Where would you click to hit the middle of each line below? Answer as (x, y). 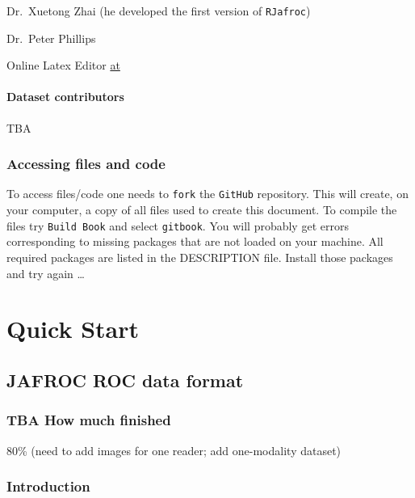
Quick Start (73, 329)
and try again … (46, 273)
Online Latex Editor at (63, 65)
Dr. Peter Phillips (51, 38)
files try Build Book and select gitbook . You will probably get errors (178, 225)
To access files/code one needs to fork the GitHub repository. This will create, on (207, 194)
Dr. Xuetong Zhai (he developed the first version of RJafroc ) (159, 11)
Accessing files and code (86, 164)
